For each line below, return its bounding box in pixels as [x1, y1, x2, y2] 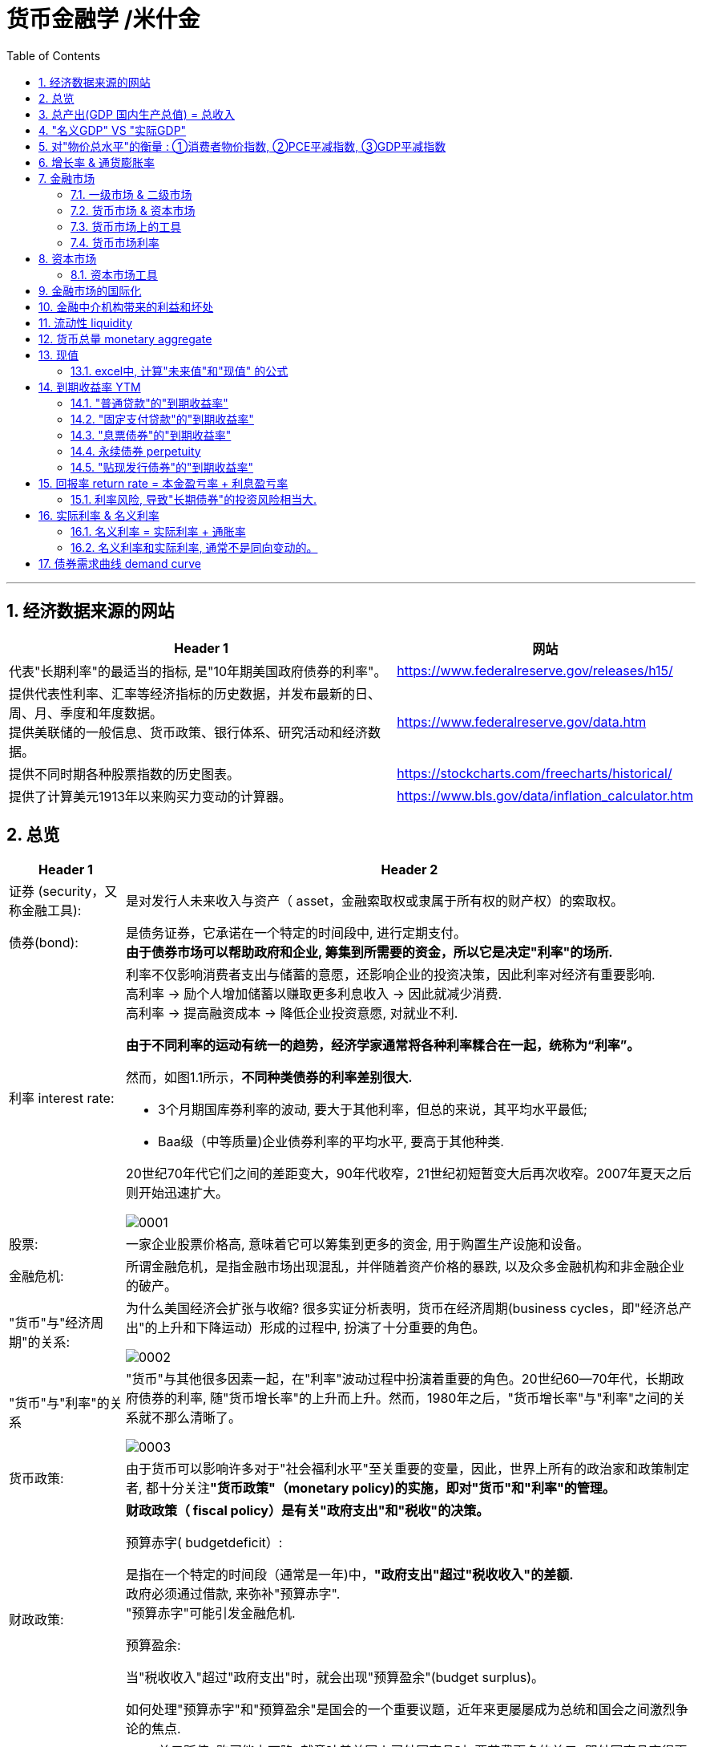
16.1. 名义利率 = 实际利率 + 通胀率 [71, 524, 246, 538]
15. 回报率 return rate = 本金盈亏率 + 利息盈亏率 [38, 476, 288, 490]
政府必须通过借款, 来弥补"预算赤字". [125, 1586, 341, 1603]
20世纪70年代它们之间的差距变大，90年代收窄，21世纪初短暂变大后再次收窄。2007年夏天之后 [125, 1165, 692, 1182]
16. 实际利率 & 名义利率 [38, 508, 159, 522]
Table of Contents [6, 48, 101, 63]
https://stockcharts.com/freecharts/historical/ [397, 764, 672, 781]
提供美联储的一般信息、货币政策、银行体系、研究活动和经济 [9, 724, 369, 740]
